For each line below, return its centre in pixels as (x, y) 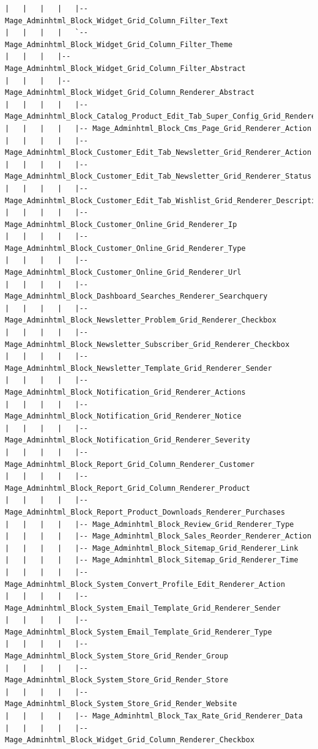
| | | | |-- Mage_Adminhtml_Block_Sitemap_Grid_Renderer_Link (152, 548)
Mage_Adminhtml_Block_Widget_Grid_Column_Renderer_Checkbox (130, 740)
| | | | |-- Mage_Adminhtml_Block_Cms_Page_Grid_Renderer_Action (158, 128)
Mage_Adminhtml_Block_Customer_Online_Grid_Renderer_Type (125, 248)
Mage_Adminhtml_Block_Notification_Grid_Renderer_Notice (123, 416)
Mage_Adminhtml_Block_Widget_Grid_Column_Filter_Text (117, 20)
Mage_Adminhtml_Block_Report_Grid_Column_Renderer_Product (128, 488)
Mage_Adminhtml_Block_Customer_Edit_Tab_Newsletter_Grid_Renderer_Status (158, 177)
